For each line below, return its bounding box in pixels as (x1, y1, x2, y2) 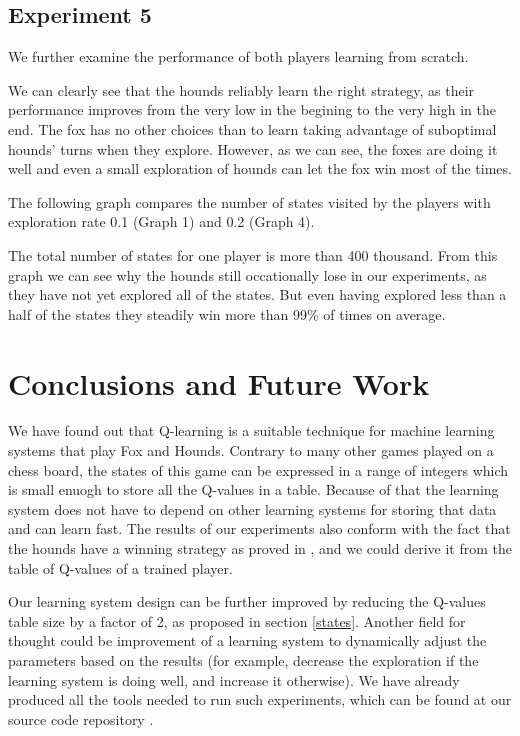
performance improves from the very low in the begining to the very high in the (8, 99, 496, 120)
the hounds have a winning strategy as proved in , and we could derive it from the (8, 538, 512, 559)
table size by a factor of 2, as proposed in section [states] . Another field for (8, 610, 466, 631)
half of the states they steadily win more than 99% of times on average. (8, 303, 446, 324)
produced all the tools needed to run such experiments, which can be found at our (8, 689, 512, 710)
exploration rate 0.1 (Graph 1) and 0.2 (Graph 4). (8, 211, 315, 232)
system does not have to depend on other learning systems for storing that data (8, 498, 497, 519)
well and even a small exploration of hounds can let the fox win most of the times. (8, 158, 512, 179)
